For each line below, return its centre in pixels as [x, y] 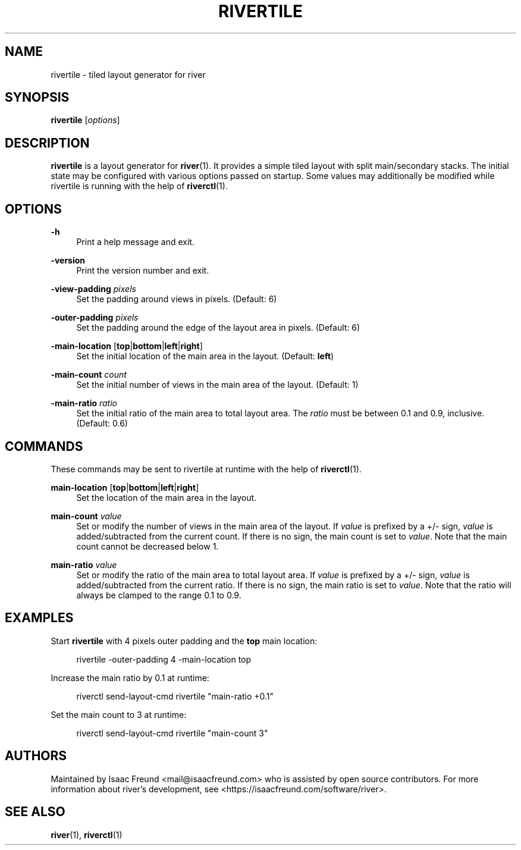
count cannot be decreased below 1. [147, 546]
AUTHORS [36, 756]
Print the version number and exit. [143, 271]
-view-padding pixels [93, 289]
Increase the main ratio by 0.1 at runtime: [130, 678]
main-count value [86, 516]
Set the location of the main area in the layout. [167, 497]
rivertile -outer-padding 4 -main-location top [164, 659]
